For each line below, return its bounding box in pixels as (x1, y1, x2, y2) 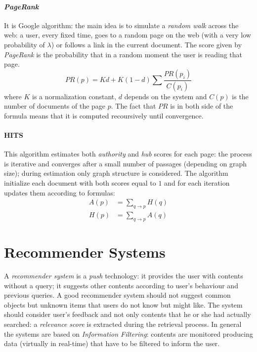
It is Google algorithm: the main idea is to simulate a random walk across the (4, 20, 239, 30)
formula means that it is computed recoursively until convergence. (4, 110, 204, 120)
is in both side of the (170, 101, 233, 111)
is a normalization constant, (32, 91, 117, 101)
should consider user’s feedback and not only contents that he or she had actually (4, 309, 251, 319)
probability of (4, 39, 45, 49)
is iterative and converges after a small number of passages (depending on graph (4, 158, 247, 168)
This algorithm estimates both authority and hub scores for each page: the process (4, 149, 252, 159)
